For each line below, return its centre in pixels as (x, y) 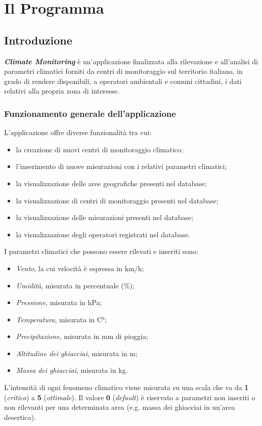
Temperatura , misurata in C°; (61, 319)
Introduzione (38, 40)
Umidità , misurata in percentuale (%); (75, 285)
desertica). (20, 417)
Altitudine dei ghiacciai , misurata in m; (77, 353)
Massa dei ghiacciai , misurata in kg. (72, 370)
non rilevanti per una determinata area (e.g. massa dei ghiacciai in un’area (120, 407)
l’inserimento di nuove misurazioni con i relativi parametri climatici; (121, 166)
